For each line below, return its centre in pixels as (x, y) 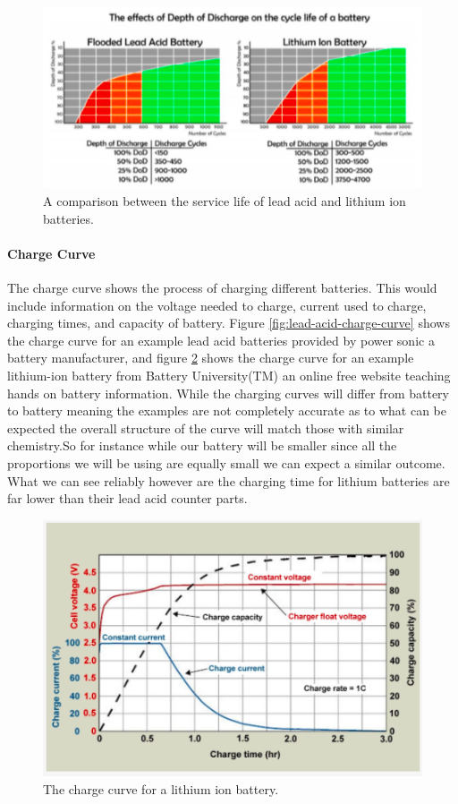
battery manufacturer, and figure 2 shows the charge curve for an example (211, 358)
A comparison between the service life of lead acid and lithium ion (225, 200)
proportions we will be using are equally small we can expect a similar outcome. (226, 462)
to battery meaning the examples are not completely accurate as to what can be (227, 411)
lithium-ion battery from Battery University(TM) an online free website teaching (229, 375)
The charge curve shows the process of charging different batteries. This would (222, 287)
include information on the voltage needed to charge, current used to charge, (217, 305)
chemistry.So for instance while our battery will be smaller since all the (202, 445)
